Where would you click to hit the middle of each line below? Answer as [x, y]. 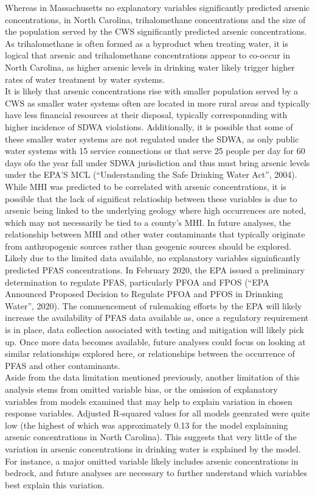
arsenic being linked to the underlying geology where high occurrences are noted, [156, 210]
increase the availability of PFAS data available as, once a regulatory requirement [157, 318]
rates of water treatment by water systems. [85, 79]
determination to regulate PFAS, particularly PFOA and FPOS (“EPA [137, 282]
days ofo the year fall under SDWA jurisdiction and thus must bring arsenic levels [157, 162]
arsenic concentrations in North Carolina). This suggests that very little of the [151, 437]
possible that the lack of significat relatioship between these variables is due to [151, 198]
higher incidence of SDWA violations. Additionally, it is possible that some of [149, 126]
